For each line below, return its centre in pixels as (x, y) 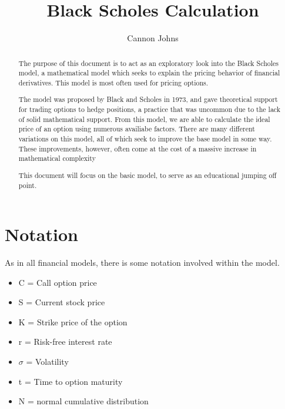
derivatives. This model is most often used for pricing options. (113, 82)
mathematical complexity (57, 158)
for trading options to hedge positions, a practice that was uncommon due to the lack (150, 109)
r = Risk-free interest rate (65, 342)
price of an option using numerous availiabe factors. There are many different (137, 129)
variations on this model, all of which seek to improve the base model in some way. (145, 138)
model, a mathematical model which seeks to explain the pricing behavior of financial (149, 73)
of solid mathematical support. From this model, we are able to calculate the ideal (144, 119)
